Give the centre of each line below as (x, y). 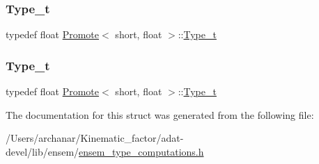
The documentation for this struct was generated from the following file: (160, 114)
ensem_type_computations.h (141, 151)
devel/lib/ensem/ (42, 151)
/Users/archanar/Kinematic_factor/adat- (95, 138)
